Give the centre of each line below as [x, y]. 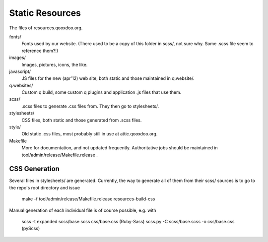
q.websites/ [21, 85]
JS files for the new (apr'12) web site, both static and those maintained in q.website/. [108, 78]
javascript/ [20, 71]
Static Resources [45, 13]
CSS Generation [34, 169]
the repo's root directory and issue [45, 187]
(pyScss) [31, 229]
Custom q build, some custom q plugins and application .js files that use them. [101, 92]
